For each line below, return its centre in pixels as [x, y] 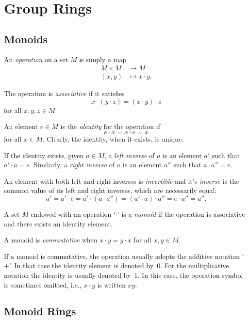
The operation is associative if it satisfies [64, 93]
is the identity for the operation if [110, 126]
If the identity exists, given [44, 155]
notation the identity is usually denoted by [67, 275]
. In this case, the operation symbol [190, 275]
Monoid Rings [40, 311]
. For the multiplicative [195, 265]
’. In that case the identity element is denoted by [81, 265]
